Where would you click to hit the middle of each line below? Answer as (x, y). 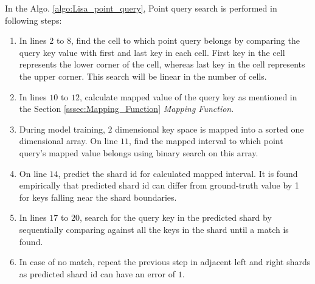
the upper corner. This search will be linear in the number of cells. (143, 76)
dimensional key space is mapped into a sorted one (209, 129)
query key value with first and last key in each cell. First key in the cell (152, 52)
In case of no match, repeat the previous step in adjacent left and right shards (165, 262)
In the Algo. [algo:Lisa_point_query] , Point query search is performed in (141, 8)
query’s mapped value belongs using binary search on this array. (139, 152)
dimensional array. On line (68, 141)
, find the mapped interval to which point (206, 141)
